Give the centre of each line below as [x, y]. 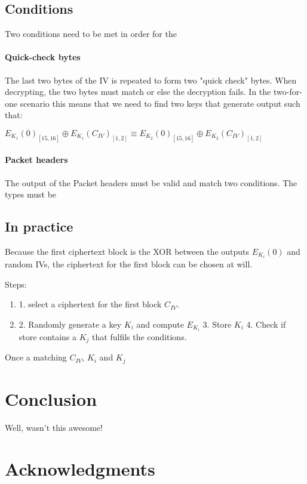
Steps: [16, 284]
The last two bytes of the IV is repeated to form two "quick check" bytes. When [151, 80]
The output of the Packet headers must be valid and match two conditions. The [151, 182]
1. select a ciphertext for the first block [90, 304]
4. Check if [266, 324]
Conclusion [51, 399]
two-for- [288, 92]
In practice [39, 226]
